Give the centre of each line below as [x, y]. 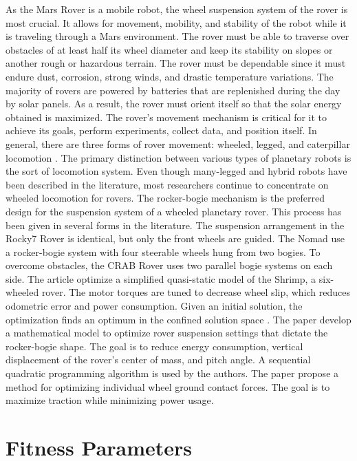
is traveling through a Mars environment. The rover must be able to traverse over [177, 36]
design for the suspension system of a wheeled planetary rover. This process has [174, 211]
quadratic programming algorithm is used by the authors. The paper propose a [172, 373]
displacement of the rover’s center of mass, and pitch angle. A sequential [158, 360]
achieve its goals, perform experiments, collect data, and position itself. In [161, 130]
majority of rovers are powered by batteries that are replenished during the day [173, 90]
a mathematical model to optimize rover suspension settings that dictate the [167, 333]
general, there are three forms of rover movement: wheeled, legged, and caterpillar [178, 143]
